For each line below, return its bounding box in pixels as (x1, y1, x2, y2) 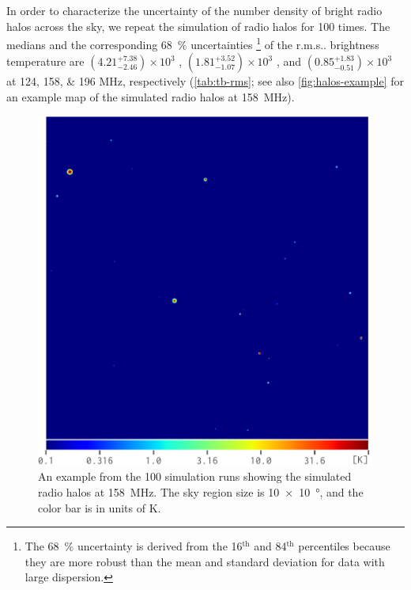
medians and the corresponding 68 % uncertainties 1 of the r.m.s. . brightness (6, 34, 379, 52)
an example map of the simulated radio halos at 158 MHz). (6, 89, 295, 105)
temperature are (6, 53, 85, 70)
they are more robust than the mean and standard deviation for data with (25, 553, 385, 569)
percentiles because (298, 538, 390, 554)
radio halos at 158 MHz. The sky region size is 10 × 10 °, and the (38, 484, 364, 501)
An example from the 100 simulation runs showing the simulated (38, 468, 352, 485)
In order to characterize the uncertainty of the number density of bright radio (6, 2, 383, 18)
